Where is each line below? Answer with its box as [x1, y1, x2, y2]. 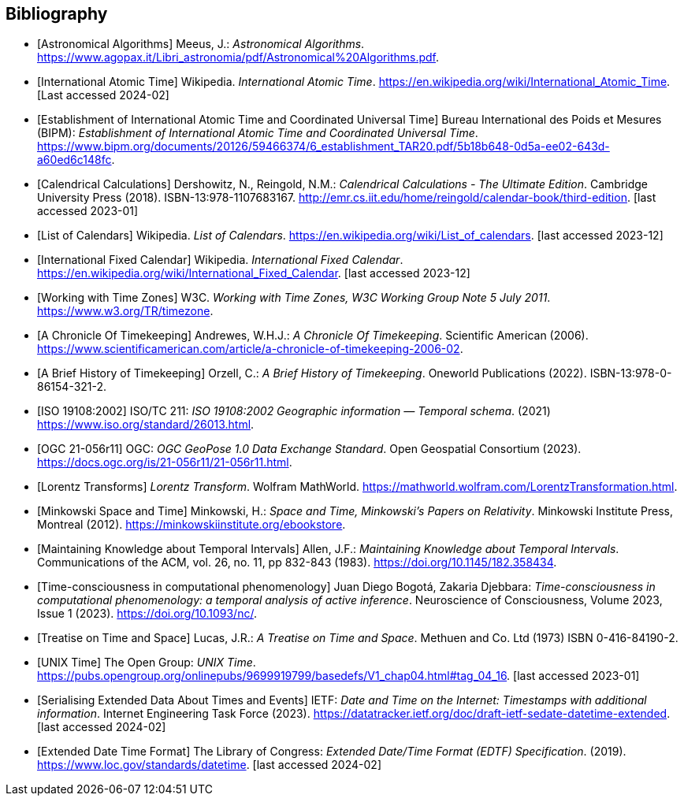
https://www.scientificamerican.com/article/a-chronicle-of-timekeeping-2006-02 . [37, 342, 463, 356]
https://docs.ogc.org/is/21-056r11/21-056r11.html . [37, 455, 292, 470]
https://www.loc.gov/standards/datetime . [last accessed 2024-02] [37, 758, 381, 772]
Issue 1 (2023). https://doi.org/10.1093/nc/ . [37, 607, 257, 621]
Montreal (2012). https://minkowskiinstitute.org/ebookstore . [37, 518, 346, 532]
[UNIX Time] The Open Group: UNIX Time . [37, 655, 256, 670]
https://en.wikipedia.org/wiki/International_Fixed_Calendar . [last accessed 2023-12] [37, 266, 470, 280]
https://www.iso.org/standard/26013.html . [37, 418, 255, 432]
